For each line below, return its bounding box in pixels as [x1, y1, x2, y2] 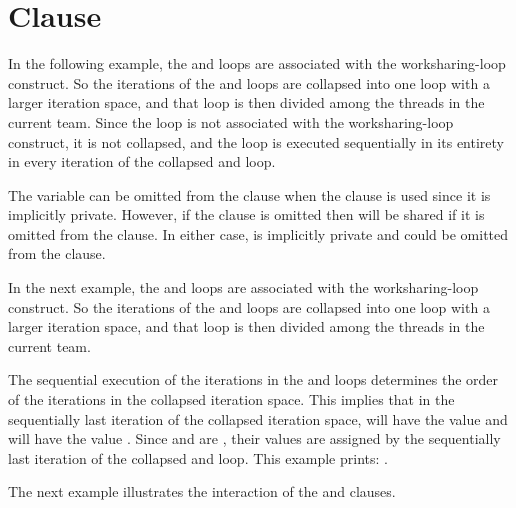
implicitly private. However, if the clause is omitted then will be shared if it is [8, 204, 485, 225]
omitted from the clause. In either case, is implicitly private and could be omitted [8, 223, 509, 244]
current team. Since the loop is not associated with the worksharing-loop [8, 111, 454, 132]
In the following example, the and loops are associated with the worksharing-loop [8, 53, 506, 74]
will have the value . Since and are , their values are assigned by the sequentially [8, 428, 501, 449]
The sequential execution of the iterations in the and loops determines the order [8, 369, 499, 390]
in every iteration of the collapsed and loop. [8, 151, 276, 172]
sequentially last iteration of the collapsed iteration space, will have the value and [8, 408, 508, 429]
